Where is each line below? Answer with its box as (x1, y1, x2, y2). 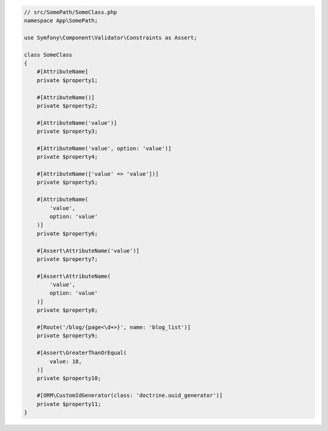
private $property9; (36, 332, 98, 339)
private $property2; (36, 102, 98, 109)
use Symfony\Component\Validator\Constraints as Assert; (24, 34, 197, 41)
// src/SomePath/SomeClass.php (24, 9, 118, 15)
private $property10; (36, 375, 101, 382)
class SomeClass (24, 51, 73, 58)
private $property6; (36, 230, 98, 237)
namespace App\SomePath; (24, 17, 98, 24)
